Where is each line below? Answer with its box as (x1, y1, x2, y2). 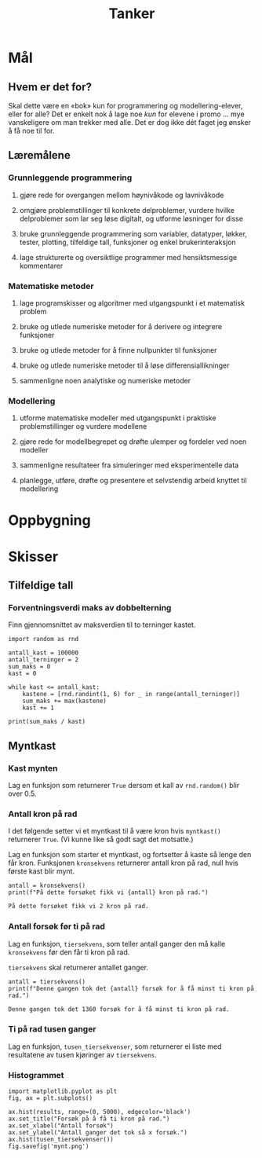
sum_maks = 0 (8, 663, 51, 671)
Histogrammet (8, 1069, 64, 1080)
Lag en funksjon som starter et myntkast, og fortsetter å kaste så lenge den (8, 850, 252, 859)
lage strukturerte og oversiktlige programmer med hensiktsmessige (19, 252, 238, 262)
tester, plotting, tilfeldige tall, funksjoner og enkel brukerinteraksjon (19, 237, 237, 247)
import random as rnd (8, 636, 79, 643)
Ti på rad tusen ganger (8, 1024, 96, 1035)
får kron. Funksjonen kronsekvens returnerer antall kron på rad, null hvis (8, 858, 239, 868)
